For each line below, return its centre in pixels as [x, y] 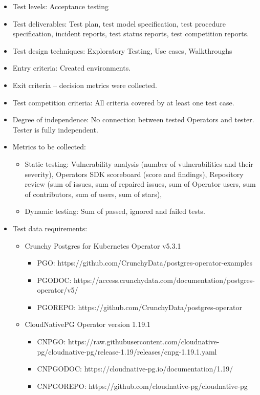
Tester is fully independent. [55, 129]
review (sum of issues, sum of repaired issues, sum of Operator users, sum [140, 184]
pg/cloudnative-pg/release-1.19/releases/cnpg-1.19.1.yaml [127, 351]
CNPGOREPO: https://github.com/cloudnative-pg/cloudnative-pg [142, 386]
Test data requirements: [50, 228]
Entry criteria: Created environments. [72, 68]
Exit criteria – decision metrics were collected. [85, 85]
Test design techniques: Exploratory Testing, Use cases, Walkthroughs [122, 50]
